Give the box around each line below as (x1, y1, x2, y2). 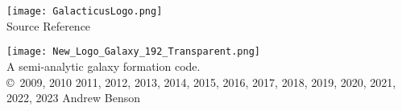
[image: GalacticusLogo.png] (6, 6, 163, 17)
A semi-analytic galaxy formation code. (6, 57, 201, 74)
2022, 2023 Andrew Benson (6, 89, 140, 106)
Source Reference (6, 17, 91, 34)
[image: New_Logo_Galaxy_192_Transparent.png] (6, 46, 260, 58)
